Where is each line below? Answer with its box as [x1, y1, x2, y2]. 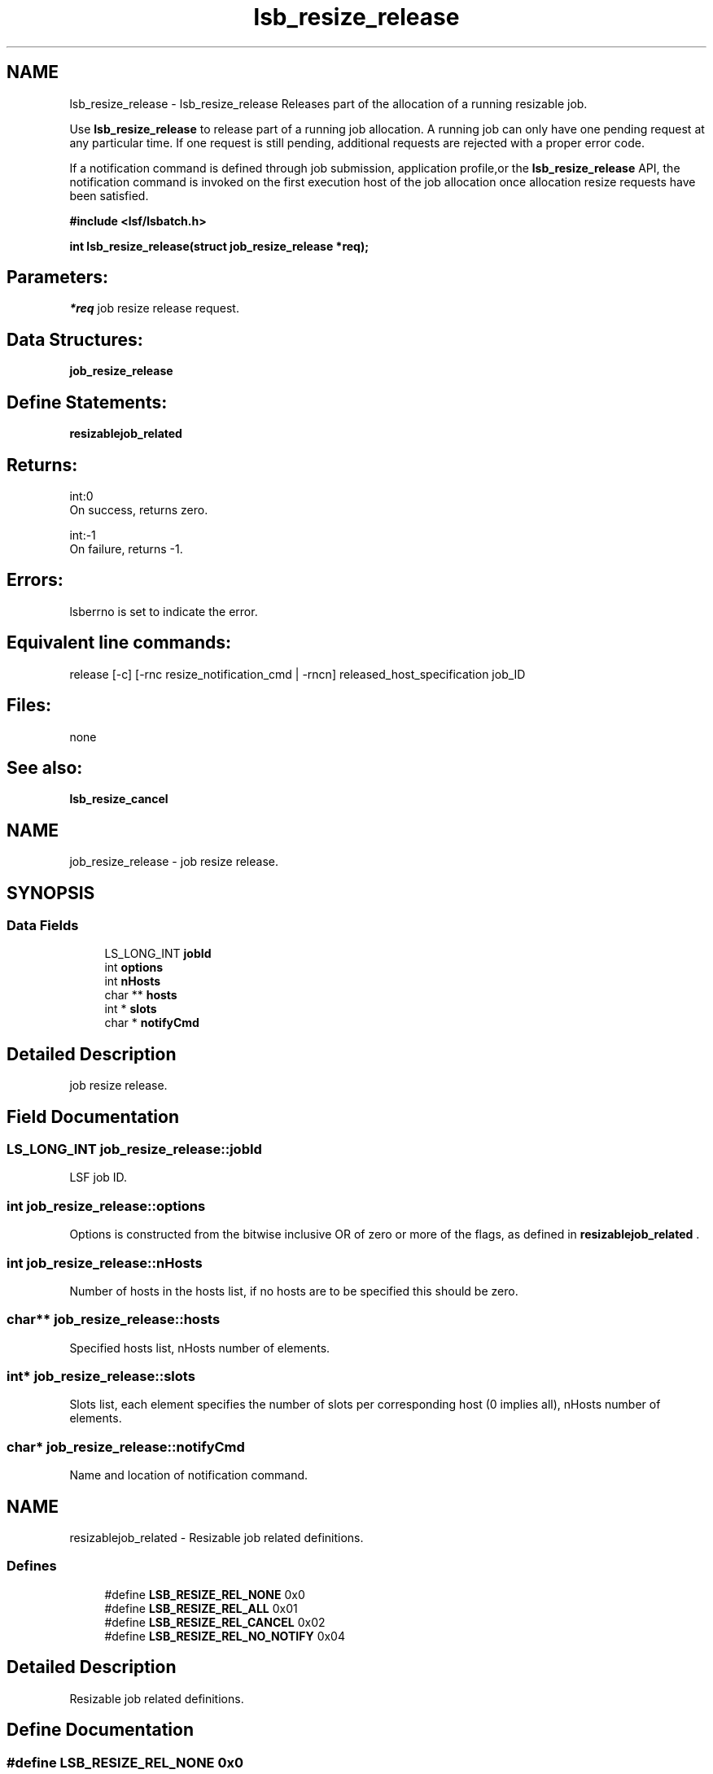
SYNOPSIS [7, 882, 95, 903]
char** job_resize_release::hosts [7, 1311, 221, 1328]
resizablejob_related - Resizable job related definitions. [69, 1531, 364, 1545]
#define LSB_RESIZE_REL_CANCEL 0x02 [104, 1615, 326, 1629]
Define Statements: [7, 391, 168, 413]
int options [104, 960, 164, 975]
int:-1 [69, 527, 96, 542]
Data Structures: [7, 329, 143, 350]
